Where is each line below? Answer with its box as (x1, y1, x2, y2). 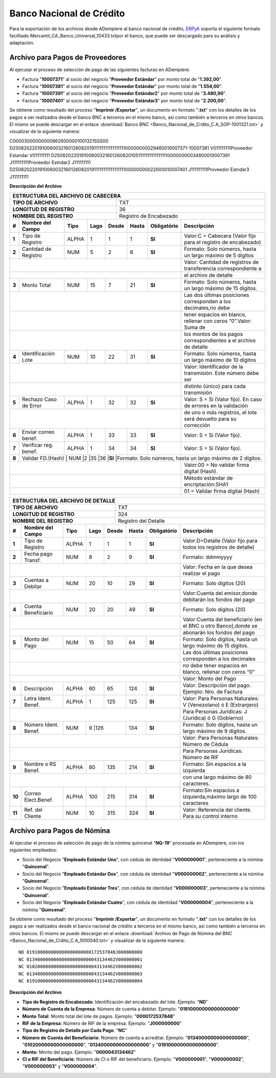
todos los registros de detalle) (182, 544, 255, 551)
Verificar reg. (22, 442, 54, 449)
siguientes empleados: (9, 847, 57, 853)
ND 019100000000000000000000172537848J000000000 (18, 950, 143, 955)
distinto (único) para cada (184, 383, 246, 390)
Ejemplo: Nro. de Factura (182, 688, 243, 696)
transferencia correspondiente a (184, 265, 262, 272)
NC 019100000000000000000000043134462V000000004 (18, 978, 143, 984)
